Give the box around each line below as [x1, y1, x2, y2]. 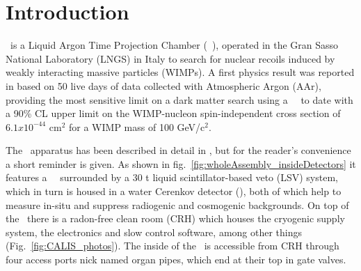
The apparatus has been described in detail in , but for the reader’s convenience [6, 143, 351, 157]
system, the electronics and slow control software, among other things [6, 224, 303, 239]
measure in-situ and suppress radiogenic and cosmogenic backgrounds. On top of [6, 197, 349, 212]
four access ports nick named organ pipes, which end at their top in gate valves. [6, 252, 346, 267]
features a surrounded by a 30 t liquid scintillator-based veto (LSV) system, [6, 170, 338, 185]
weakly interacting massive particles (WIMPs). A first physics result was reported [6, 65, 355, 79]
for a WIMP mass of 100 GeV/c [69, 119, 205, 134]
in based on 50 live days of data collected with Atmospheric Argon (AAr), [6, 78, 321, 93]
